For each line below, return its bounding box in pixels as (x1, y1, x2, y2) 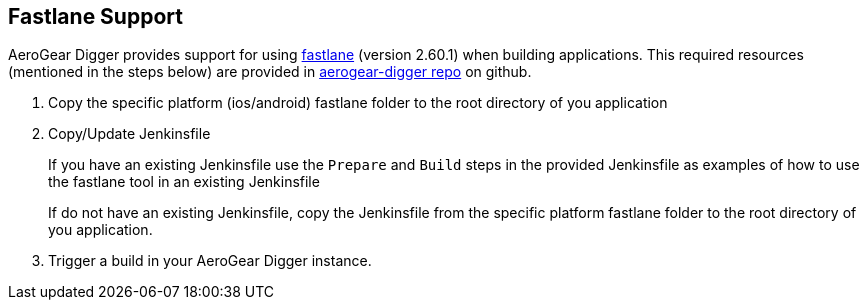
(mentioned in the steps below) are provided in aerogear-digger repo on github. (8, 63, 532, 81)
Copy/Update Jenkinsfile (48, 125, 211, 143)
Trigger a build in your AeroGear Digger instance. (48, 252, 372, 270)
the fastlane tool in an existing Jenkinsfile (48, 173, 320, 191)
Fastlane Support (8, 4, 183, 29)
